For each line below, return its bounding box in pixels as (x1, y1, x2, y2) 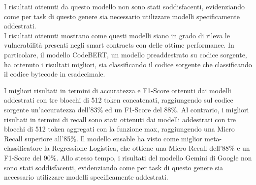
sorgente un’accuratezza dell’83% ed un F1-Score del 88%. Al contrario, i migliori (4, 104, 249, 114)
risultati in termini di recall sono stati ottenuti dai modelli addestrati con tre (4, 114, 236, 124)
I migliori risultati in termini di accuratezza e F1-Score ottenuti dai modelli (4, 85, 231, 95)
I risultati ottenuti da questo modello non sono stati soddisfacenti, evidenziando (4, 1, 245, 11)
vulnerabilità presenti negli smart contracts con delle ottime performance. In (4, 40, 234, 50)
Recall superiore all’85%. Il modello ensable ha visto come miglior (4, 133, 202, 143)
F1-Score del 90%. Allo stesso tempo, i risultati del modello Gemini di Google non (4, 152, 252, 162)
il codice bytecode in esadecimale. (4, 69, 105, 79)
